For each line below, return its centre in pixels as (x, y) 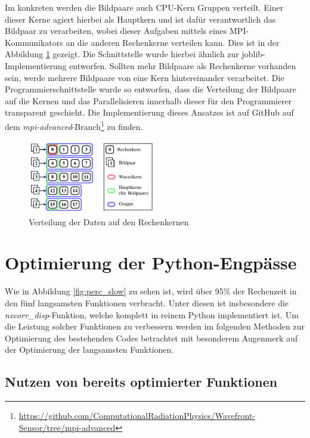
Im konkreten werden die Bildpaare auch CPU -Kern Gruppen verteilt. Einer (144, 7)
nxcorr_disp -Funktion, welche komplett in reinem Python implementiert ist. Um (152, 314)
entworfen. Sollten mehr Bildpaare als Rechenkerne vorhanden (183, 65)
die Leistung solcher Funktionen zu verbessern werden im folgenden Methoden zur (155, 326)
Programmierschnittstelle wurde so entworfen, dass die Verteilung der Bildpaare (151, 89)
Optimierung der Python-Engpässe (151, 263)
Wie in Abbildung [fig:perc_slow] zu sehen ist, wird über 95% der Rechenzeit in (151, 291)
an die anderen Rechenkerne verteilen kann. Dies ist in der (173, 42)
